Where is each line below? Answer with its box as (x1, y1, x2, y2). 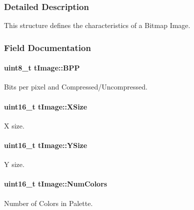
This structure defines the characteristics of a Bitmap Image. (4, 20, 190, 30)
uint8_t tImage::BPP (4, 62, 80, 73)
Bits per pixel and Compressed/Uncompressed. (4, 81, 147, 92)
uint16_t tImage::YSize (4, 140, 87, 150)
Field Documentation (4, 41, 91, 53)
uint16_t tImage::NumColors (4, 178, 107, 189)
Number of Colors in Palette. (4, 197, 93, 208)
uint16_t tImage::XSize (4, 101, 87, 111)
